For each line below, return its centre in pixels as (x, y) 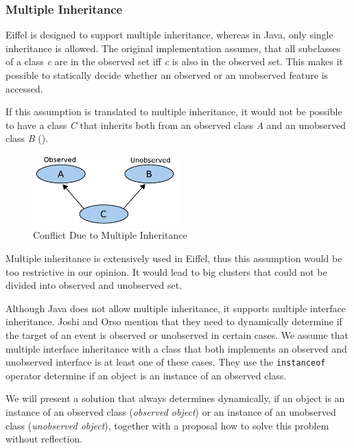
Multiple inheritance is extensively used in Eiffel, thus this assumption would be (174, 258)
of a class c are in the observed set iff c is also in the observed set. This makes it (175, 61)
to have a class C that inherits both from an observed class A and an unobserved (176, 125)
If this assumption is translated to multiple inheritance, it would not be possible (174, 111)
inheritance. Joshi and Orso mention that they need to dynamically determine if (174, 321)
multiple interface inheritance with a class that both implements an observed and (176, 348)
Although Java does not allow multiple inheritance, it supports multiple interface (176, 308)
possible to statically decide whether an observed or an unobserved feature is (167, 75)
